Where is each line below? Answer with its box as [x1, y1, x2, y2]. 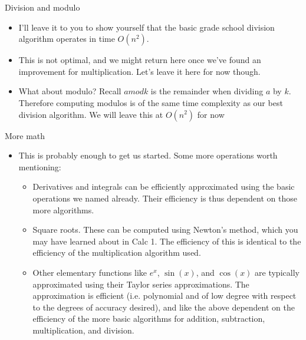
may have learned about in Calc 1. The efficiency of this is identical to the [32, 235, 301, 247]
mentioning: [18, 160, 61, 173]
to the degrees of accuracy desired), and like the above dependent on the [32, 301, 295, 313]
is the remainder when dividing [150, 85, 264, 97]
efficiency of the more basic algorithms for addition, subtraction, [32, 312, 265, 325]
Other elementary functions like [32, 266, 147, 278]
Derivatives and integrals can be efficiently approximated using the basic [32, 180, 295, 193]
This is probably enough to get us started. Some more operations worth [18, 149, 278, 161]
